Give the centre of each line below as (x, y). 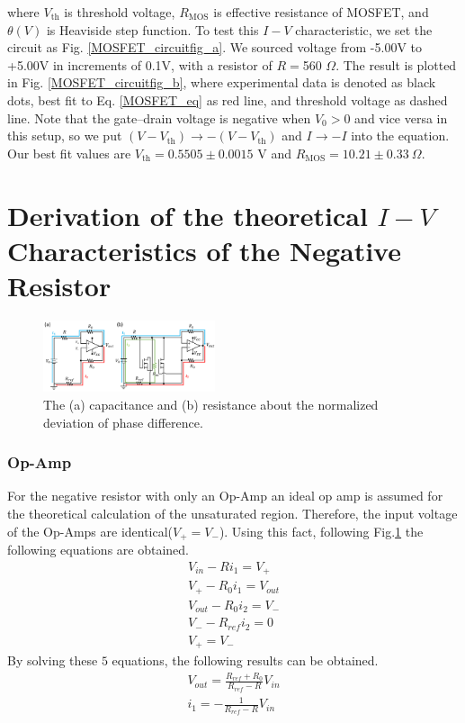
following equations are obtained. (98, 550)
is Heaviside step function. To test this (152, 29)
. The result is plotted (396, 64)
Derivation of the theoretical (188, 215)
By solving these (53, 660)
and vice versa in (401, 117)
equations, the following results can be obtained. (245, 660)
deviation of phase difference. (123, 422)
